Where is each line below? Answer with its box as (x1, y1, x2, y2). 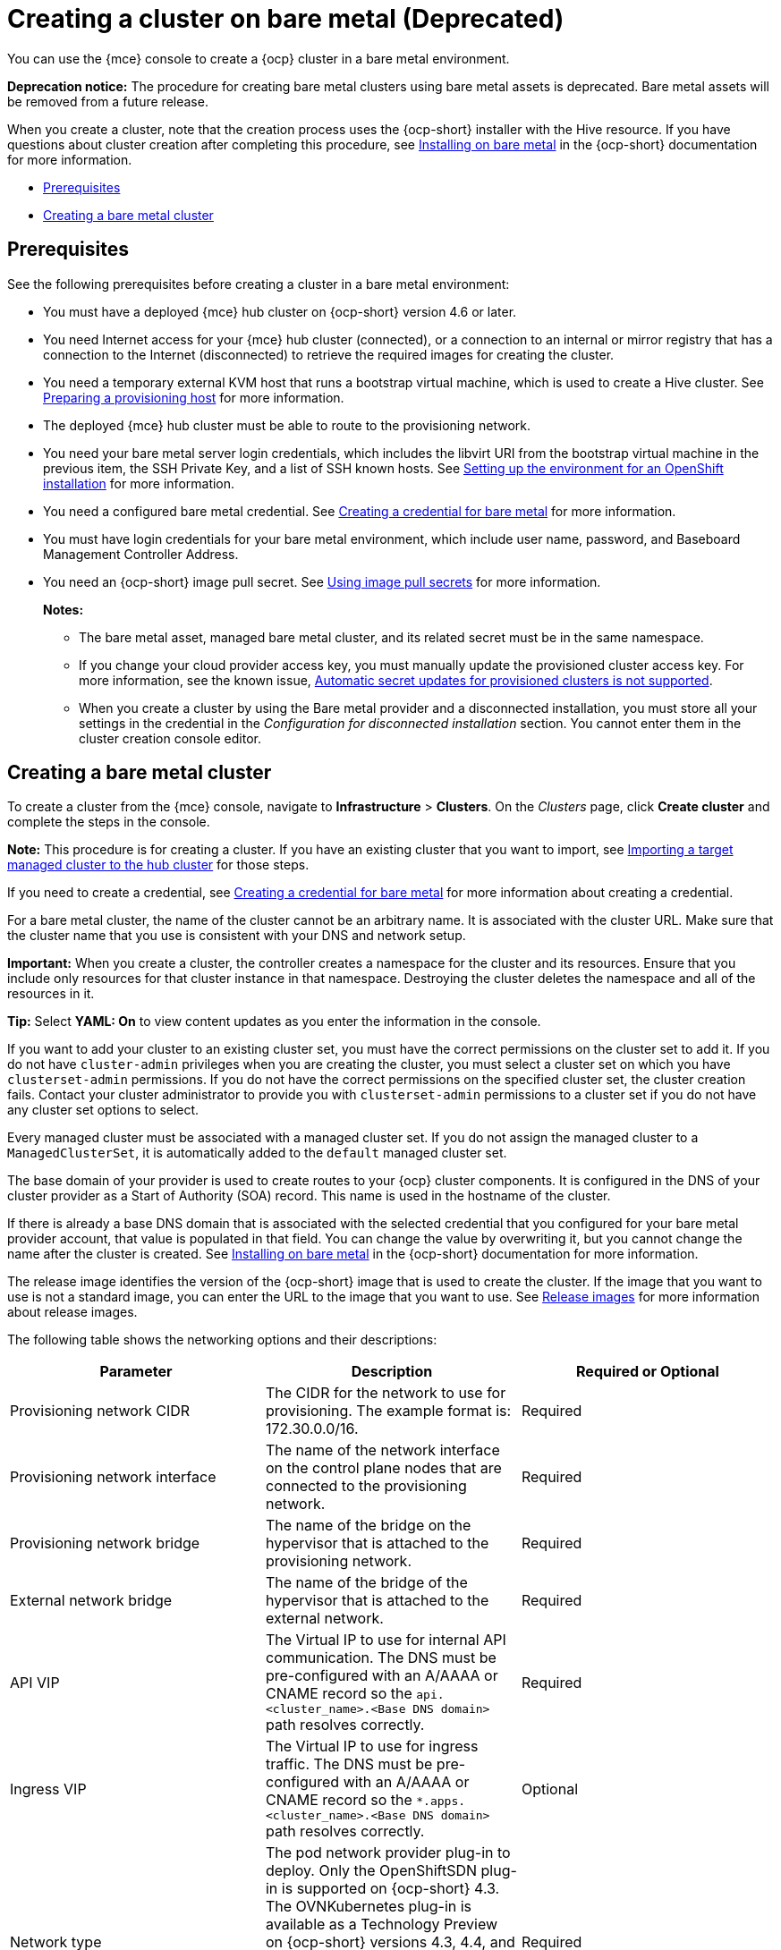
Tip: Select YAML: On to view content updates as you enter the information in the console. (7, 1013, 541, 1030)
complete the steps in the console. (7, 814, 210, 830)
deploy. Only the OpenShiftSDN (265, 1861, 478, 1880)
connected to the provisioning (265, 1477, 467, 1496)
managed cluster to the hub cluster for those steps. (7, 857, 310, 873)
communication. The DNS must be (265, 1649, 497, 1667)
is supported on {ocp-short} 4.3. (281, 1879, 500, 1898)
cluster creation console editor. (79, 730, 261, 746)
